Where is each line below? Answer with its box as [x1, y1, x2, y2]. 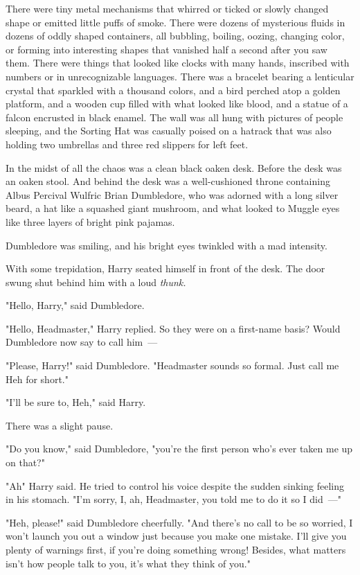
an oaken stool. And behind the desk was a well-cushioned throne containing [6, 174, 330, 188]
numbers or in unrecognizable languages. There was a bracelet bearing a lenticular [6, 69, 354, 83]
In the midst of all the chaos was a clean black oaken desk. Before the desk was [6, 160, 342, 175]
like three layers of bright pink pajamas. [6, 214, 175, 229]
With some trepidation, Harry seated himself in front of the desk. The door [6, 261, 325, 276]
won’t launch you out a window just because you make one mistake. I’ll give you [6, 529, 347, 543]
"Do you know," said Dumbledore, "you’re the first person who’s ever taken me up [6, 441, 353, 456]
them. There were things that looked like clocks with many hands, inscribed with [6, 55, 350, 70]
